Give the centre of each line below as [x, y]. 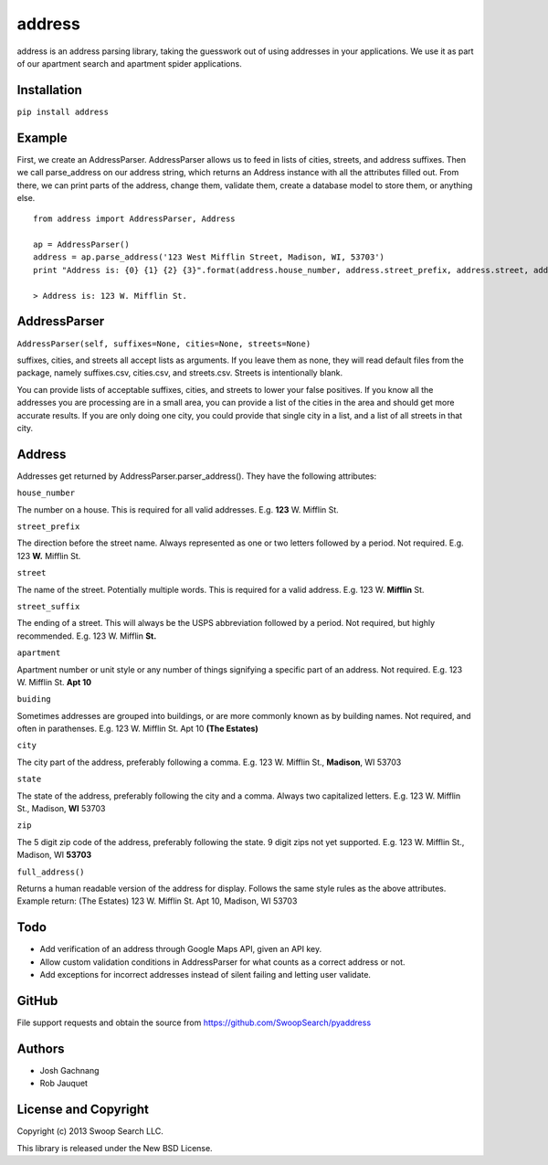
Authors [41, 1048]
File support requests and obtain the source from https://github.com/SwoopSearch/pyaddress [194, 1022]
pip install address [63, 111]
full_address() [51, 872]
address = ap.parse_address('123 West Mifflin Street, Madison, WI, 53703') [209, 257]
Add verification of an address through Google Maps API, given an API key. [181, 949]
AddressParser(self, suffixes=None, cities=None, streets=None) [164, 344]
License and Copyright [83, 1110]
